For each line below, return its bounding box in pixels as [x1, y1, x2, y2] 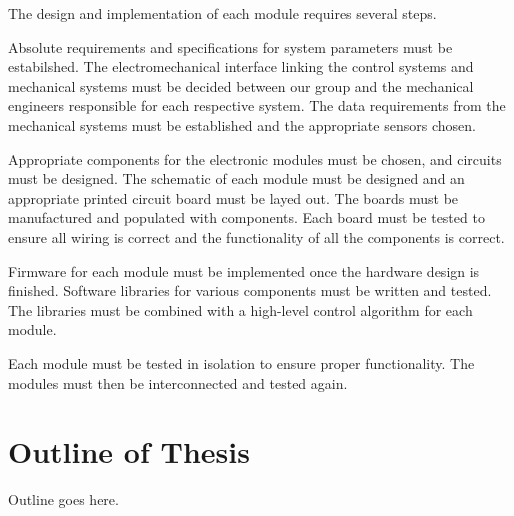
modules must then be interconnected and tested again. [8, 372, 348, 393]
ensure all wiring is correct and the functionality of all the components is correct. [8, 226, 505, 247]
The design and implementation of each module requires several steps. [8, 3, 437, 23]
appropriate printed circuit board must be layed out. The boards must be [8, 187, 459, 208]
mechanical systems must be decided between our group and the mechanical [8, 75, 474, 96]
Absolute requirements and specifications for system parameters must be [8, 36, 453, 57]
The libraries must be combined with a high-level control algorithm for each [8, 299, 473, 320]
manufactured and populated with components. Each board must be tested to [8, 207, 485, 228]
